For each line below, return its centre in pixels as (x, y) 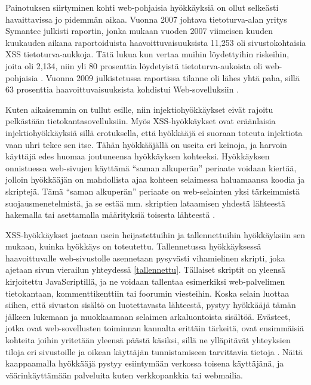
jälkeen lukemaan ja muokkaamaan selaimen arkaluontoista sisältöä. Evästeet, (148, 316)
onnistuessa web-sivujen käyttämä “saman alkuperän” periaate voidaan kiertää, (151, 167)
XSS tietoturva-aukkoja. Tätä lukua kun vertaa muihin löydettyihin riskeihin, (147, 54)
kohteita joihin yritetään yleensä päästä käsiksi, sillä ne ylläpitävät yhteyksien (148, 340)
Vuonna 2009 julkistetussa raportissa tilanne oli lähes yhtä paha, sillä (173, 77)
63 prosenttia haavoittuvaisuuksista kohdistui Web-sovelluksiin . (122, 89)
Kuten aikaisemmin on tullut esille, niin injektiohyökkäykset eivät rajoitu (139, 109)
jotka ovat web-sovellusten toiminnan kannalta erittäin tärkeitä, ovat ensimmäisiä (155, 328)
